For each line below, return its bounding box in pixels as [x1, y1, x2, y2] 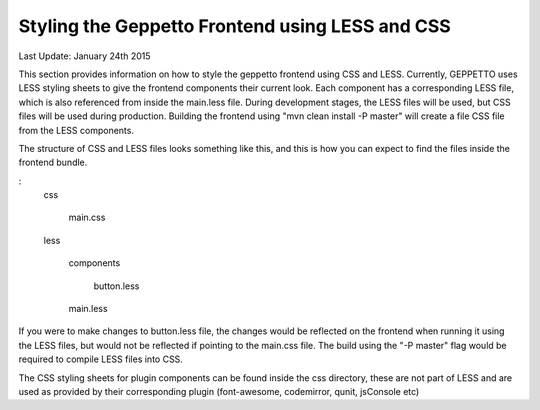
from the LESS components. [18, 124, 135, 136]
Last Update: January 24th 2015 [18, 50, 151, 62]
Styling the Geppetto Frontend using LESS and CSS [18, 15, 452, 37]
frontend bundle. [18, 156, 88, 169]
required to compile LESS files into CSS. [18, 353, 184, 365]
